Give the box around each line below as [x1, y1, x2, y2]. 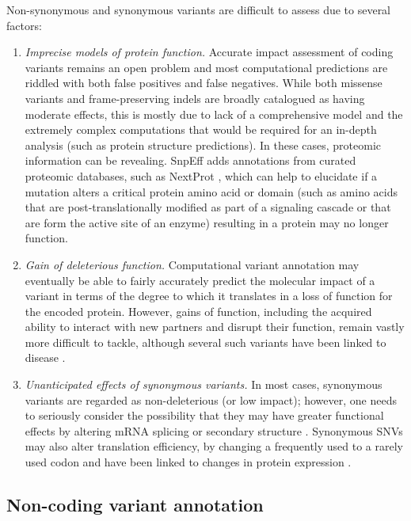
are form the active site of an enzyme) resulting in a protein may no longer [25, 214, 389, 230]
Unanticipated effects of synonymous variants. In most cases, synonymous [25, 376, 382, 393]
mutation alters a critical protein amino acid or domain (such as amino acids [25, 183, 398, 200]
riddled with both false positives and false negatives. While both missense [25, 74, 382, 91]
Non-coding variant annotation [6, 492, 264, 517]
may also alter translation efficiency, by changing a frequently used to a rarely [25, 438, 403, 454]
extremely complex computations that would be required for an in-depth [25, 121, 377, 138]
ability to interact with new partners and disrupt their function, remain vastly [25, 318, 405, 335]
